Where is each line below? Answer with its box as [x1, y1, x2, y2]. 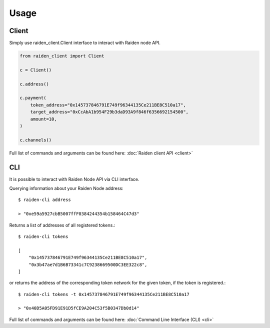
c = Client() [19, 67, 52, 72]
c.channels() [19, 137, 52, 142]
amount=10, [30, 116, 57, 122]
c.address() [19, 81, 49, 87]
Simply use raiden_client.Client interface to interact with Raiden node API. [9, 40, 161, 46]
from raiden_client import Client [19, 53, 104, 59]
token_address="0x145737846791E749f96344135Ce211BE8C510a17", [30, 102, 186, 107]
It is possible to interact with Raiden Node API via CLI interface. [9, 176, 139, 182]
